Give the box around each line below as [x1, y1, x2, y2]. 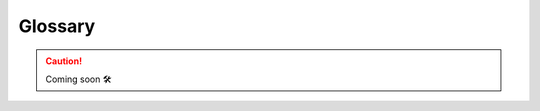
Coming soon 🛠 [45, 73, 112, 85]
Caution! [45, 55, 83, 67]
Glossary [18, 15, 96, 37]
